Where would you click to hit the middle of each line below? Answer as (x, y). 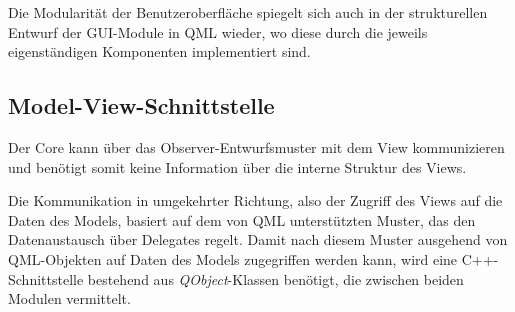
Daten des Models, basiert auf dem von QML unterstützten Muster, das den (242, 219)
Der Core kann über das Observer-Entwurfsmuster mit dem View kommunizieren (256, 146)
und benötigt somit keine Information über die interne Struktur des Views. (237, 166)
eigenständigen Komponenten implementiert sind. (159, 51)
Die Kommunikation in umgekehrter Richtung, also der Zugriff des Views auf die (255, 200)
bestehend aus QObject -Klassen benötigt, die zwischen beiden (275, 278)
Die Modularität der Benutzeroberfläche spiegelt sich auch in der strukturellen (248, 12)
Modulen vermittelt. (69, 298)
